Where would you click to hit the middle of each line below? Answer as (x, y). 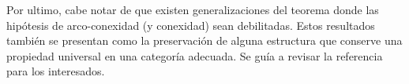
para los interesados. (56, 71)
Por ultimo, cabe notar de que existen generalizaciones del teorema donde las (193, 9)
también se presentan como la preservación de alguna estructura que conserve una (204, 40)
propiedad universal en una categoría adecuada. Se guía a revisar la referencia (195, 55)
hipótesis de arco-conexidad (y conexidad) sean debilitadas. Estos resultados (191, 25)
